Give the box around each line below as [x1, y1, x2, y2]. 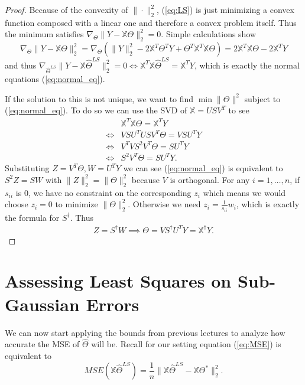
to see [228, 104, 249, 116]
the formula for [5, 211, 60, 223]
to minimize [55, 198, 98, 210]
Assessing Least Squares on [5, 269, 232, 293]
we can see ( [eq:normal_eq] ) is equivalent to [123, 162, 283, 174]
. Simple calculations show [161, 28, 257, 40]
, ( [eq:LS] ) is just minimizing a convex [157, 4, 294, 15]
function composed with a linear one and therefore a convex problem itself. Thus [5, 16, 297, 28]
